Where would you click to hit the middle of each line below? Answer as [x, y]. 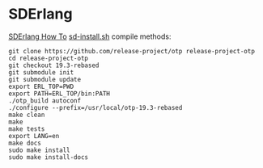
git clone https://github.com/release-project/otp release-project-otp [131, 51]
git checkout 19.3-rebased [54, 65]
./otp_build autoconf [45, 101]
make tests [27, 129]
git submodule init [41, 72]
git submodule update [45, 79]
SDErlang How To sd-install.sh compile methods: [90, 36]
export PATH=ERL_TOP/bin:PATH [59, 94]
